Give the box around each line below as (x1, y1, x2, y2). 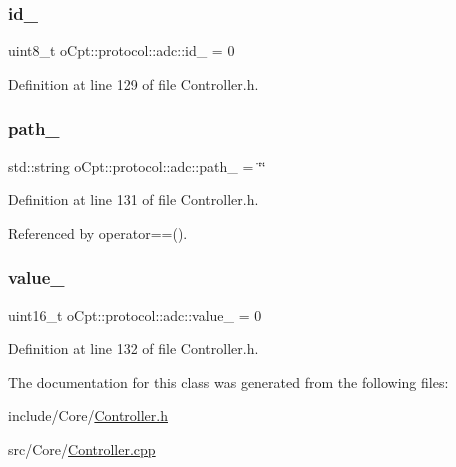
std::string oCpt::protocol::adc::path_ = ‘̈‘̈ (8, 155, 266, 176)
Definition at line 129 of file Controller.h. (8, 73, 259, 94)
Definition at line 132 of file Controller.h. (8, 338, 259, 359)
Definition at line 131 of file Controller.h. (8, 189, 259, 210)
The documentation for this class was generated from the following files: (8, 371, 449, 392)
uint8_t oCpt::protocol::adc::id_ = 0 (8, 40, 235, 61)
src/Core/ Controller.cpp (8, 439, 156, 459)
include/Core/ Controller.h (8, 405, 168, 426)
